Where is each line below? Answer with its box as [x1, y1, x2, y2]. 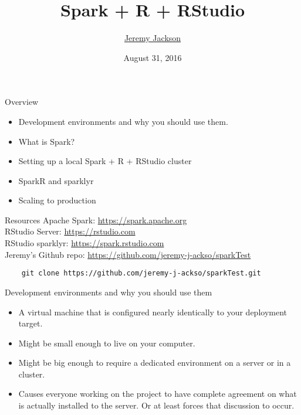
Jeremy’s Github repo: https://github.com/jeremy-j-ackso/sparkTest [5, 248, 251, 260]
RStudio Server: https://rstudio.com [5, 225, 136, 237]
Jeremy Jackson [124, 32, 181, 44]
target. [18, 317, 43, 329]
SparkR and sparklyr [18, 174, 94, 186]
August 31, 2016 [123, 51, 182, 63]
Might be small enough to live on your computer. [18, 336, 195, 349]
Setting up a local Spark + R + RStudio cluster [18, 155, 192, 167]
